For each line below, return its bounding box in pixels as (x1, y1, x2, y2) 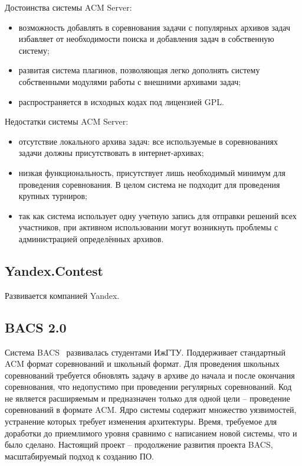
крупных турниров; (18, 190, 87, 202)
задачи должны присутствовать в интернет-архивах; (18, 146, 204, 159)
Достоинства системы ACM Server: (5, 1, 132, 13)
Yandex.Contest (5, 261, 103, 279)
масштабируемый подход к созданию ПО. (5, 449, 154, 462)
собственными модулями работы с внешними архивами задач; (18, 75, 241, 87)
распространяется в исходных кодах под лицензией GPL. (18, 95, 224, 107)
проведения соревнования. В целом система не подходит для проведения (18, 178, 280, 190)
